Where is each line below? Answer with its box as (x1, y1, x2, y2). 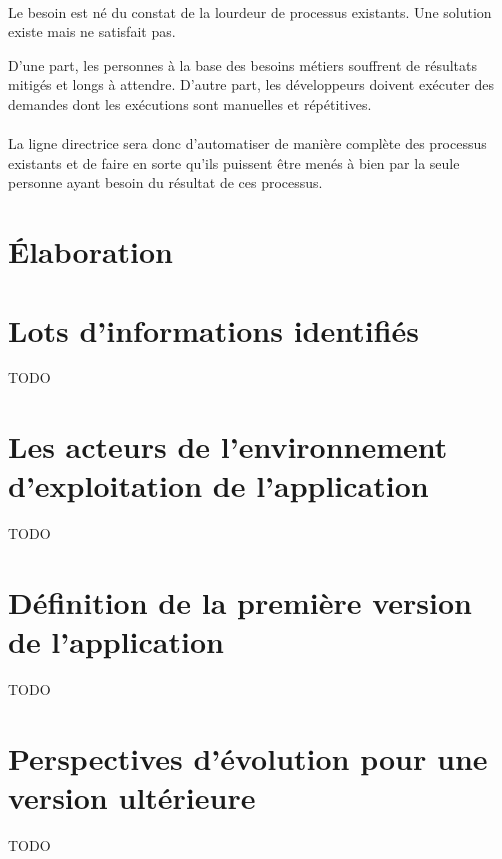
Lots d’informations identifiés (8, 309, 420, 350)
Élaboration (8, 231, 174, 272)
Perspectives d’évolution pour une (8, 738, 488, 779)
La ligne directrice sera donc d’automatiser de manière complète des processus (8, 133, 487, 154)
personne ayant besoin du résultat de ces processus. (8, 172, 323, 193)
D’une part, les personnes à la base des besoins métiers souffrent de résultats (8, 54, 478, 75)
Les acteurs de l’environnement (8, 426, 448, 467)
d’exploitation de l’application (8, 465, 429, 506)
